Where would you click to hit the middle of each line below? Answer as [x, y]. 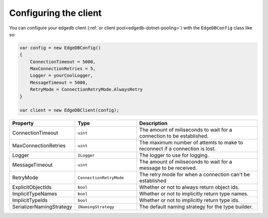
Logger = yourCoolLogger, [62, 75]
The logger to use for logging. [174, 155]
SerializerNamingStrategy [42, 207]
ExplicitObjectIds [32, 187]
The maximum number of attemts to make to [191, 143]
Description [153, 123]
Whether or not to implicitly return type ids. [190, 200]
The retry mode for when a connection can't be [195, 175]
